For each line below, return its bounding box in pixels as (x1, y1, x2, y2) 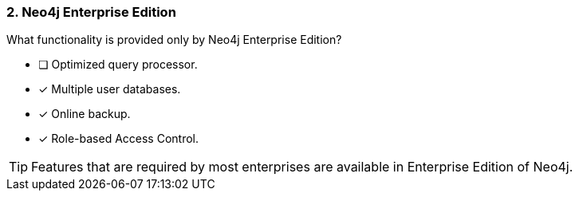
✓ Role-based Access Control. (38, 132, 199, 146)
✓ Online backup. (38, 107, 131, 121)
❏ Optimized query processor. (38, 57, 198, 72)
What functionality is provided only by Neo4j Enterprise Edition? (6, 33, 342, 47)
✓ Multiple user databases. (38, 82, 181, 97)
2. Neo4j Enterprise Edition (6, 4, 176, 20)
